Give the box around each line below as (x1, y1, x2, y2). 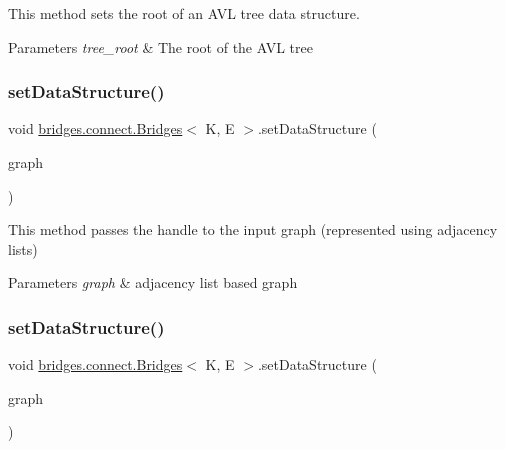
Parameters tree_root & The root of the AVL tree (8, 36, 313, 57)
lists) (8, 238, 38, 259)
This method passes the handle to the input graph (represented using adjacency (8, 219, 498, 240)
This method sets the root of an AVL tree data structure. (8, 3, 360, 23)
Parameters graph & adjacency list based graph (8, 272, 298, 293)
